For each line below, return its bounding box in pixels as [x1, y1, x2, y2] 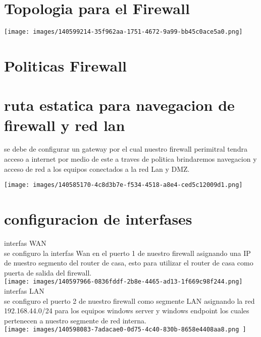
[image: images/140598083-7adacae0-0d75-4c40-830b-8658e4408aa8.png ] [4, 326, 246, 333]
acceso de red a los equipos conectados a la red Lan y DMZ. [4, 163, 190, 174]
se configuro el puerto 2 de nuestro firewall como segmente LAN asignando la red [4, 295, 255, 306]
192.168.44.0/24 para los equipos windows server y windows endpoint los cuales [4, 305, 249, 316]
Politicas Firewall [4, 55, 127, 76]
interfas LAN [4, 286, 44, 296]
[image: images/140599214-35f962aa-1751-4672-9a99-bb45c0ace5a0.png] [4, 28, 243, 36]
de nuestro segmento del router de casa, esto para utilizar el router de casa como [4, 257, 253, 268]
